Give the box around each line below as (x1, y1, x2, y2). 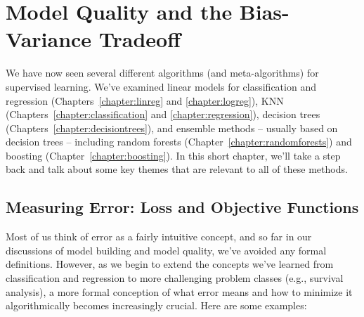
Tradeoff (98, 25, 181, 53)
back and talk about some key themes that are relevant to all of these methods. (6, 162, 348, 176)
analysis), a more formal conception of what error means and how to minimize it (6, 284, 353, 299)
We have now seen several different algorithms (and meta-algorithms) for (6, 65, 319, 80)
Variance (6, 25, 92, 53)
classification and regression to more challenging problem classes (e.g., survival (6, 271, 344, 285)
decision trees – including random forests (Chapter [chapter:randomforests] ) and (6, 134, 352, 149)
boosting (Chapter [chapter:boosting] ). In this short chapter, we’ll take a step (6, 148, 341, 162)
